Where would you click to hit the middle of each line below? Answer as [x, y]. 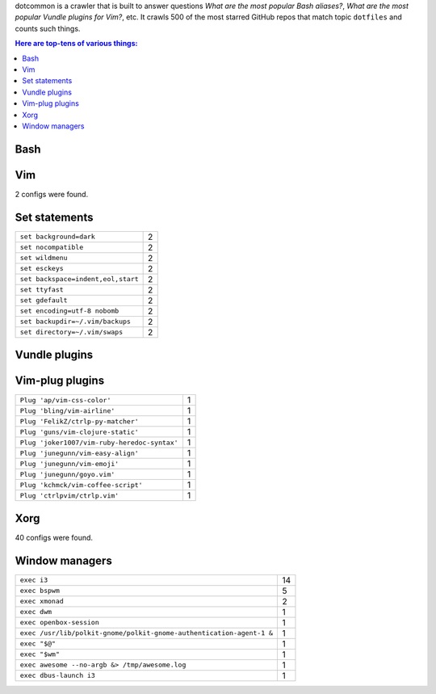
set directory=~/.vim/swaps [71, 332]
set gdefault [44, 300]
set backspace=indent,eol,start [79, 279]
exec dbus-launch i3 [58, 676]
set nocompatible [52, 248]
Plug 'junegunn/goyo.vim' [67, 474]
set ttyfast [42, 290]
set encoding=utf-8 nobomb [69, 311]
